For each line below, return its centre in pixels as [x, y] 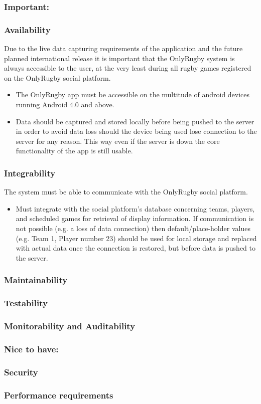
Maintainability [36, 280]
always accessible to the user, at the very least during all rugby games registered [128, 68]
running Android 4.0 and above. [65, 105]
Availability [27, 29]
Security [21, 372]
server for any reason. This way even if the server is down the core [118, 141]
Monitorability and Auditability [70, 326]
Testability [26, 303]
